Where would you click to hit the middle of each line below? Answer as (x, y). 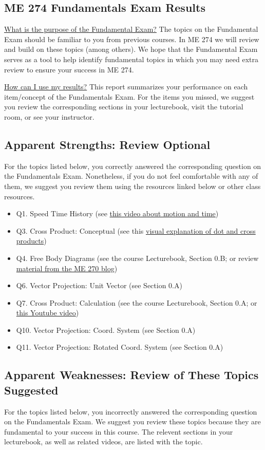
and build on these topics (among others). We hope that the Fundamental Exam (131, 49)
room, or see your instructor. (49, 116)
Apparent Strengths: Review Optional (107, 144)
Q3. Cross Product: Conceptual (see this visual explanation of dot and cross (136, 230)
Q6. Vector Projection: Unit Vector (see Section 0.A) (99, 285)
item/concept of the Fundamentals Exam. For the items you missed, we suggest (129, 96)
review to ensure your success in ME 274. (69, 69)
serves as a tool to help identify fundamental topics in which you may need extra (131, 59)
